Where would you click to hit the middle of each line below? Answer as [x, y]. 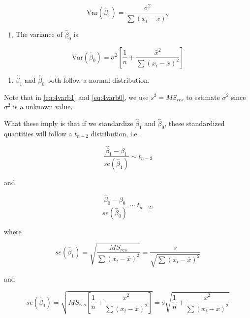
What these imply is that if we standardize [69, 123]
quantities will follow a [38, 133]
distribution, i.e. [115, 133]
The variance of [39, 34]
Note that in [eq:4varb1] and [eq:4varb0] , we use [76, 97]
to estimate [203, 97]
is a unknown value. [43, 107]
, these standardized [195, 123]
